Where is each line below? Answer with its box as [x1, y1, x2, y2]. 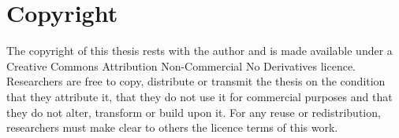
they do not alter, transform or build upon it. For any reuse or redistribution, [6, 103, 381, 120]
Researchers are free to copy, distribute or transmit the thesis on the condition [6, 73, 386, 89]
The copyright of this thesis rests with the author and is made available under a [6, 42, 393, 59]
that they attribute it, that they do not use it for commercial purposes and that [6, 88, 393, 104]
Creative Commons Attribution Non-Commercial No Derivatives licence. [6, 57, 356, 74]
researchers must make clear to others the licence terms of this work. [6, 119, 338, 136]
